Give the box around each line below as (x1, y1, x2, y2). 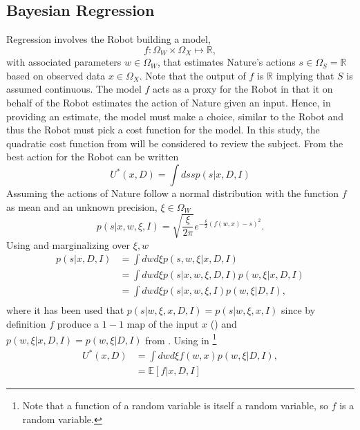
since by (281, 303, 316, 317)
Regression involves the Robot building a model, (6, 32, 211, 46)
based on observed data (6, 68, 106, 82)
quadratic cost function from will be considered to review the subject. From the (6, 135, 343, 150)
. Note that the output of (139, 68, 246, 82)
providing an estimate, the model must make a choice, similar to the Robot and (6, 109, 344, 123)
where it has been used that (6, 303, 124, 317)
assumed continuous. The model (6, 82, 142, 96)
